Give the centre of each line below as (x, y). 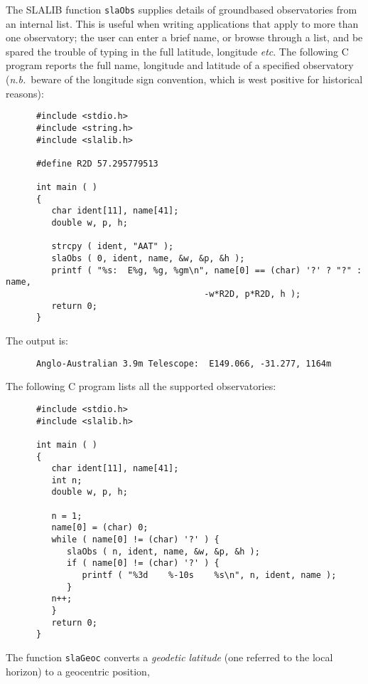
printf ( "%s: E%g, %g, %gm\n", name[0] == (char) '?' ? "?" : (207, 270)
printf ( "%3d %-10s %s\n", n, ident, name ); (209, 575)
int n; (67, 480)
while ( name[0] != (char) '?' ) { (135, 540)
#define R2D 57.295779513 (97, 163)
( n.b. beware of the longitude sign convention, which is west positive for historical (184, 79)
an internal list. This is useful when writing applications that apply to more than (182, 23)
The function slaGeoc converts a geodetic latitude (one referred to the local (169, 657)
